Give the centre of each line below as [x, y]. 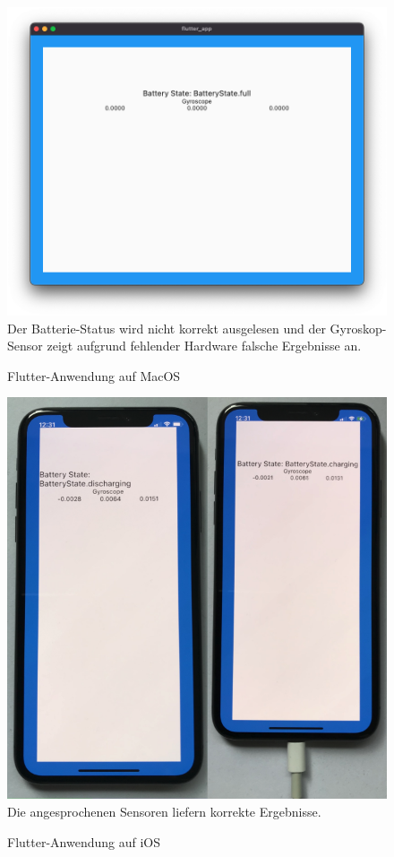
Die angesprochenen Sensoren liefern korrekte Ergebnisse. [164, 811]
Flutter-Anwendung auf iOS [84, 841]
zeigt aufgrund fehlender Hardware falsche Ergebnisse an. [204, 346]
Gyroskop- [358, 328]
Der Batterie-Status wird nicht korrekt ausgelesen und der [167, 328]
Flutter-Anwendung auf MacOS [94, 375]
